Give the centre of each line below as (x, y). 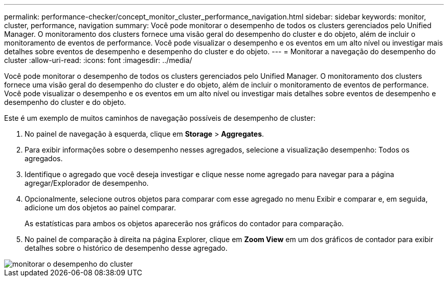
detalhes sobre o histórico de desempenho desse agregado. (126, 248)
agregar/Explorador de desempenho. (87, 183)
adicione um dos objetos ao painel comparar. (100, 208)
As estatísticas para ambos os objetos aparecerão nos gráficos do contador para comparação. (184, 223)
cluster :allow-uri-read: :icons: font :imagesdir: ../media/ (98, 60)
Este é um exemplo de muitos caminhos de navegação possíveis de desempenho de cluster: (160, 118)
